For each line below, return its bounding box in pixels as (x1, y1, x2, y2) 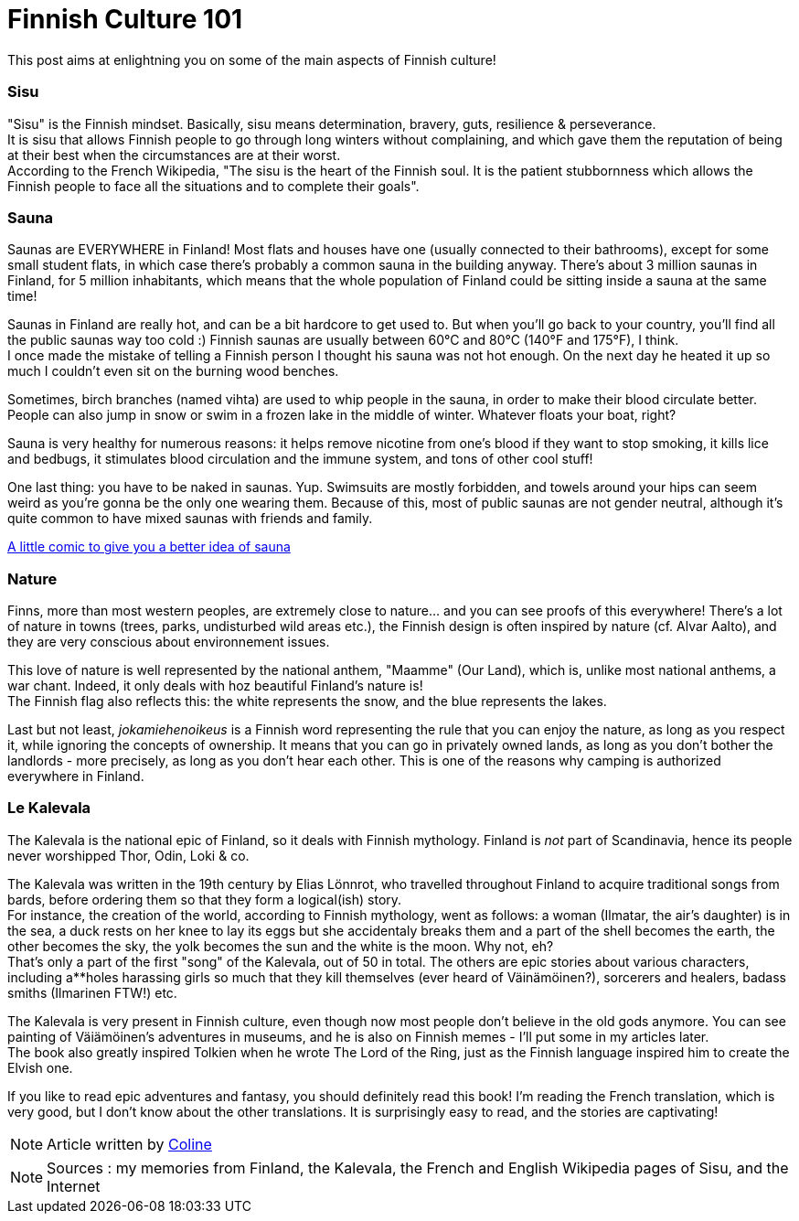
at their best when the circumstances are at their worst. (7, 146, 341, 163)
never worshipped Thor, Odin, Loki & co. (7, 847, 250, 863)
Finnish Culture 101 (7, 4, 243, 35)
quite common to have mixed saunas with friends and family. (7, 510, 373, 527)
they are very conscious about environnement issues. (7, 634, 330, 649)
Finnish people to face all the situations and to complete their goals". (7, 177, 420, 194)
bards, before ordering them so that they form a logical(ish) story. (7, 891, 402, 907)
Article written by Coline (47, 1134, 212, 1153)
